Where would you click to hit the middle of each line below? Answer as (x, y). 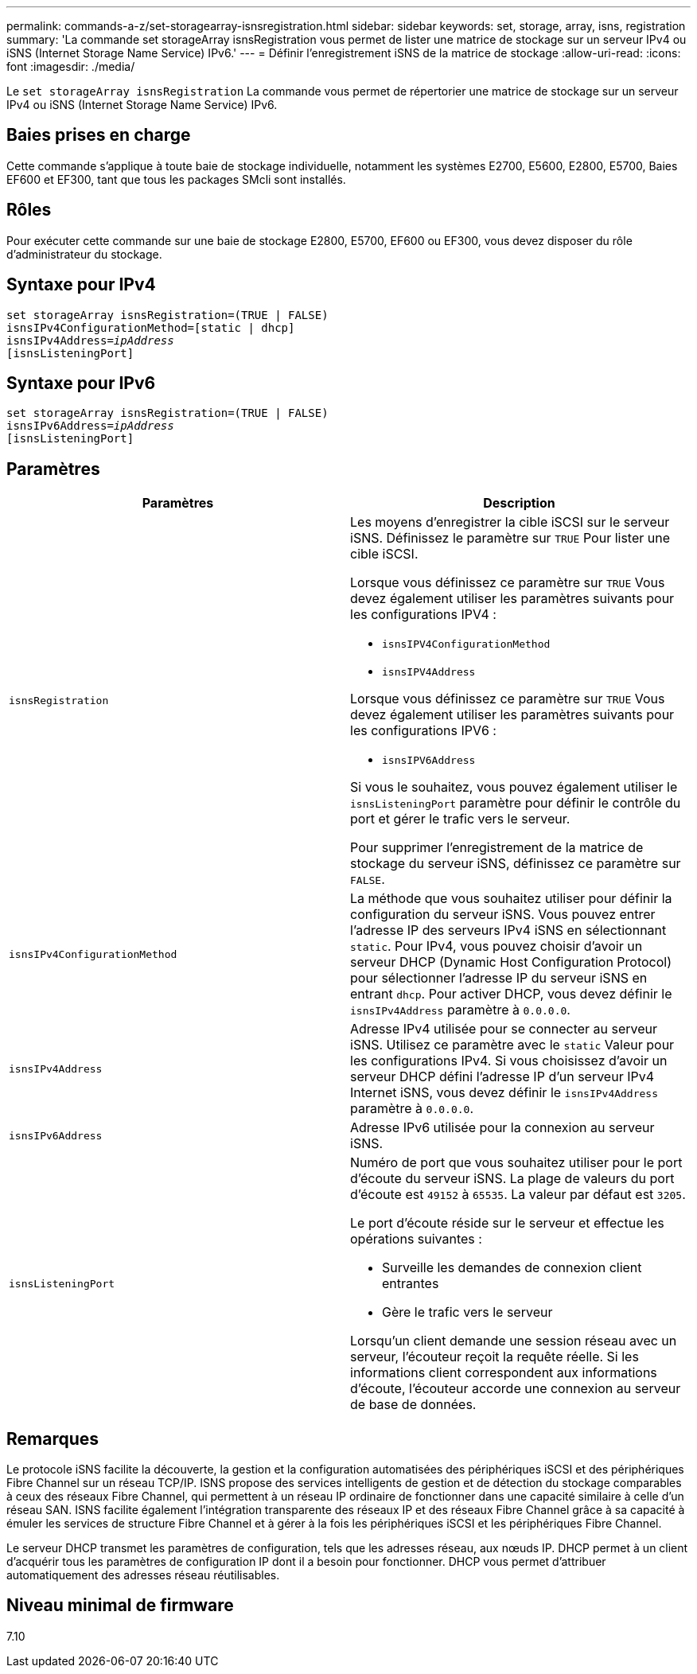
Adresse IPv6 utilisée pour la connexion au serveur (502, 1128)
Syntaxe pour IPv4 (81, 285)
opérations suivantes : (416, 1239)
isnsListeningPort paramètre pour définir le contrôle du (516, 803)
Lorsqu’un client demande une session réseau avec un (514, 1341)
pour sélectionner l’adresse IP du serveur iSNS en (499, 978)
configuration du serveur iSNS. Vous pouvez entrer (503, 915)
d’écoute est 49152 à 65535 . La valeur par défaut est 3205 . (518, 1195)
